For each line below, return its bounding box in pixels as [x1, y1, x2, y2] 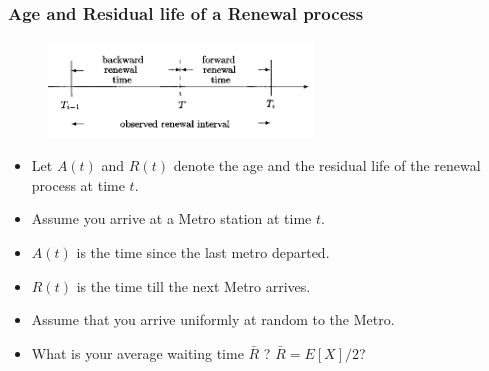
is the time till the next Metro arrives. [76, 275, 311, 296]
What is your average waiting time [31, 342, 244, 363]
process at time [31, 174, 125, 195]
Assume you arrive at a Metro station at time [31, 208, 312, 229]
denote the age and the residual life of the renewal [173, 155, 481, 176]
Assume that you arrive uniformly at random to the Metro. [31, 309, 395, 330]
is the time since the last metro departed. [76, 241, 330, 262]
